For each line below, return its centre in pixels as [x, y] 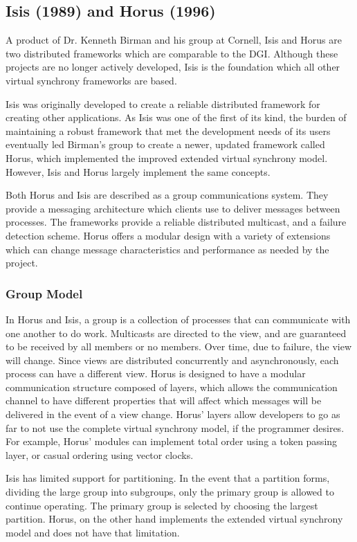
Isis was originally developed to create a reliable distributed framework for [163, 103]
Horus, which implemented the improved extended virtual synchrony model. [167, 157]
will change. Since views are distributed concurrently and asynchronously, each [172, 360]
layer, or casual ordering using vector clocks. [100, 454]
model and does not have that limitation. [93, 532]
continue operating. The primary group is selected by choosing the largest [162, 505]
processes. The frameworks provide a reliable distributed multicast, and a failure [176, 222]
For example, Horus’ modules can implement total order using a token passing [172, 441]
